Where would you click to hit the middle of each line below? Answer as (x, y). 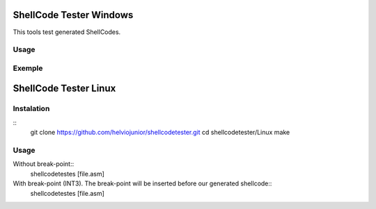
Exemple (28, 68)
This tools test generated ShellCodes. (67, 32)
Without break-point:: (44, 164)
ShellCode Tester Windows (73, 15)
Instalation (31, 109)
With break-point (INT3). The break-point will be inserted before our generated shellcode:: (142, 183)
